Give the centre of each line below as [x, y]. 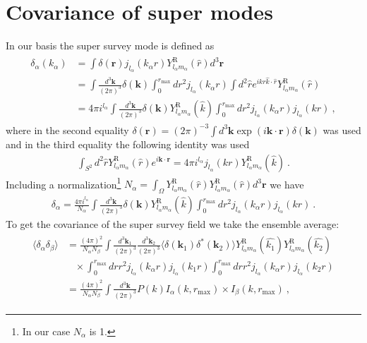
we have [287, 184]
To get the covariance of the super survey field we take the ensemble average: [173, 223]
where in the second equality [67, 130]
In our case [46, 331]
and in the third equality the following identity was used [128, 144]
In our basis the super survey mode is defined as [110, 46]
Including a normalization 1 [64, 183]
